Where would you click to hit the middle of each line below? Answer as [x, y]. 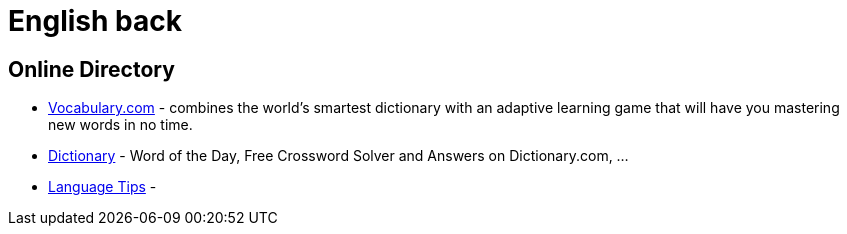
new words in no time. [120, 125]
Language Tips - [102, 187]
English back [95, 21]
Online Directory [91, 69]
